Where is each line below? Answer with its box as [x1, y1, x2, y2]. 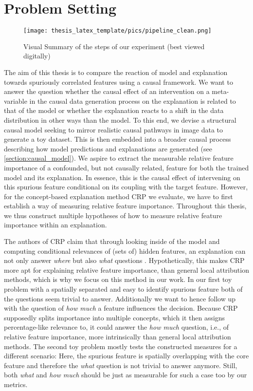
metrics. [4, 379, 28, 389]
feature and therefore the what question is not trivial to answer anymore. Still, [4, 360, 237, 370]
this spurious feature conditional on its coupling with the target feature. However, [4, 182, 248, 192]
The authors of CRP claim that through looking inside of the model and [4, 236, 220, 246]
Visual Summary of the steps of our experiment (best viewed [23, 41, 205, 51]
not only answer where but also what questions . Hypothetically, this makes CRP [4, 255, 245, 265]
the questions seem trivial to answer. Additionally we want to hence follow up [4, 293, 235, 303]
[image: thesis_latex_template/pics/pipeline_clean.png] [23, 27, 212, 35]
